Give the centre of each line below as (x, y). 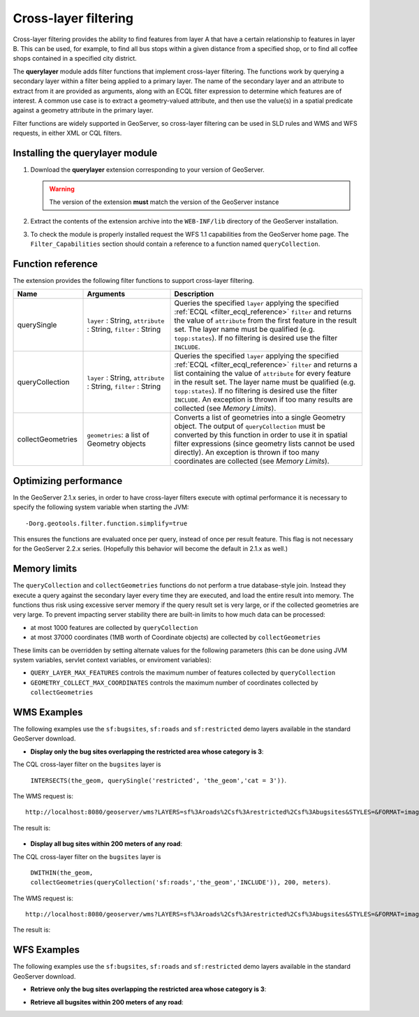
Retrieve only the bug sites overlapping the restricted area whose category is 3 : (148, 989)
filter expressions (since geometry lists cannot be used (265, 444)
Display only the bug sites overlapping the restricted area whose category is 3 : (147, 752)
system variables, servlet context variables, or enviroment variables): (112, 659)
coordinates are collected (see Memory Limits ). (252, 461)
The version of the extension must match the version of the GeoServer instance (164, 202)
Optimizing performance (68, 481)
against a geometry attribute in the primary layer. (83, 110)
